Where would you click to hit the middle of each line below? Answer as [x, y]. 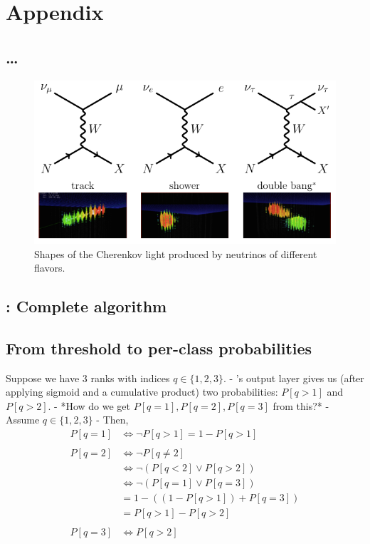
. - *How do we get [89, 405]
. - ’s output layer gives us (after [294, 378]
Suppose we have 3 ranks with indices [88, 378]
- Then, [112, 420]
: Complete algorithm [86, 306]
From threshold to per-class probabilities [159, 348]
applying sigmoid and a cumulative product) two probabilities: [142, 392]
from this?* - [301, 405]
